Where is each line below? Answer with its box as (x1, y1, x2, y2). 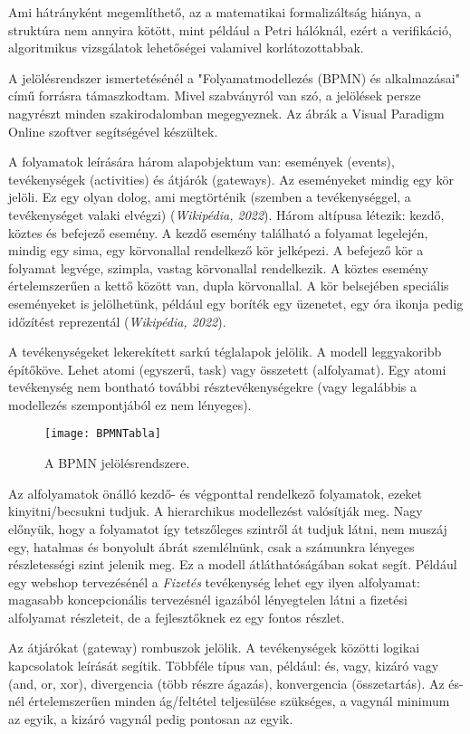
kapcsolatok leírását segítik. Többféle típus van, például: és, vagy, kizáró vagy (8, 656, 439, 675)
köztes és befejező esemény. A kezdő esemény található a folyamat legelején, (8, 223, 428, 242)
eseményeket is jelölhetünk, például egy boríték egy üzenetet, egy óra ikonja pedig (8, 293, 464, 312)
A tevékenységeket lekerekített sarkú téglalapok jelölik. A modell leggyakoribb (8, 342, 442, 361)
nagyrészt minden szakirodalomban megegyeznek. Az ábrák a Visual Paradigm (8, 103, 445, 122)
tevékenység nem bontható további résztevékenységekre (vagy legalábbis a (8, 377, 417, 396)
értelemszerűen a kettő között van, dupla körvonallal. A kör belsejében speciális (8, 276, 449, 295)
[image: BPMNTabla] (44, 427, 161, 441)
